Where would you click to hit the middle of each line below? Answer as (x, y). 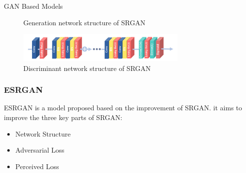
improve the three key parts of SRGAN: (63, 117)
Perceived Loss (37, 166)
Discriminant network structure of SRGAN (87, 68)
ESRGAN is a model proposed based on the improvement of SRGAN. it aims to (123, 108)
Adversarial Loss (40, 150)
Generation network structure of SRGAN (84, 22)
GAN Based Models (33, 6)
